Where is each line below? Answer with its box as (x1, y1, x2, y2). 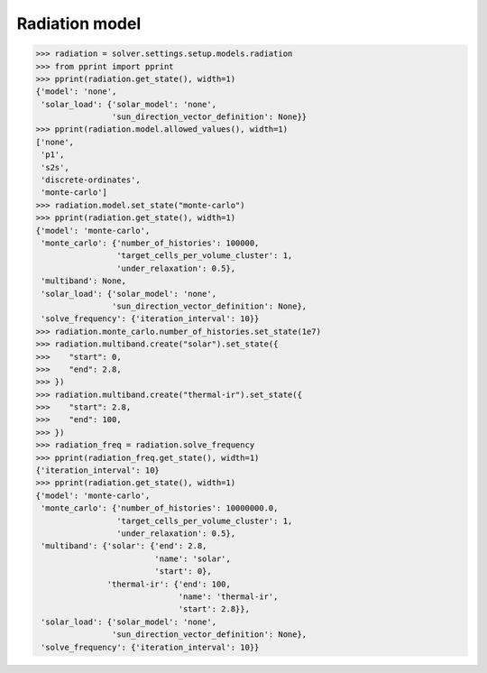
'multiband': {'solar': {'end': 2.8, (41, 541, 207, 551)
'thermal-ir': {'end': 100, (106, 578, 232, 589)
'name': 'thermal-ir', (178, 591, 279, 602)
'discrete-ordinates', (41, 175, 142, 185)
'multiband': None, (41, 276, 126, 286)
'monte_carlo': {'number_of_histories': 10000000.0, (41, 503, 279, 513)
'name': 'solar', (154, 553, 232, 564)
